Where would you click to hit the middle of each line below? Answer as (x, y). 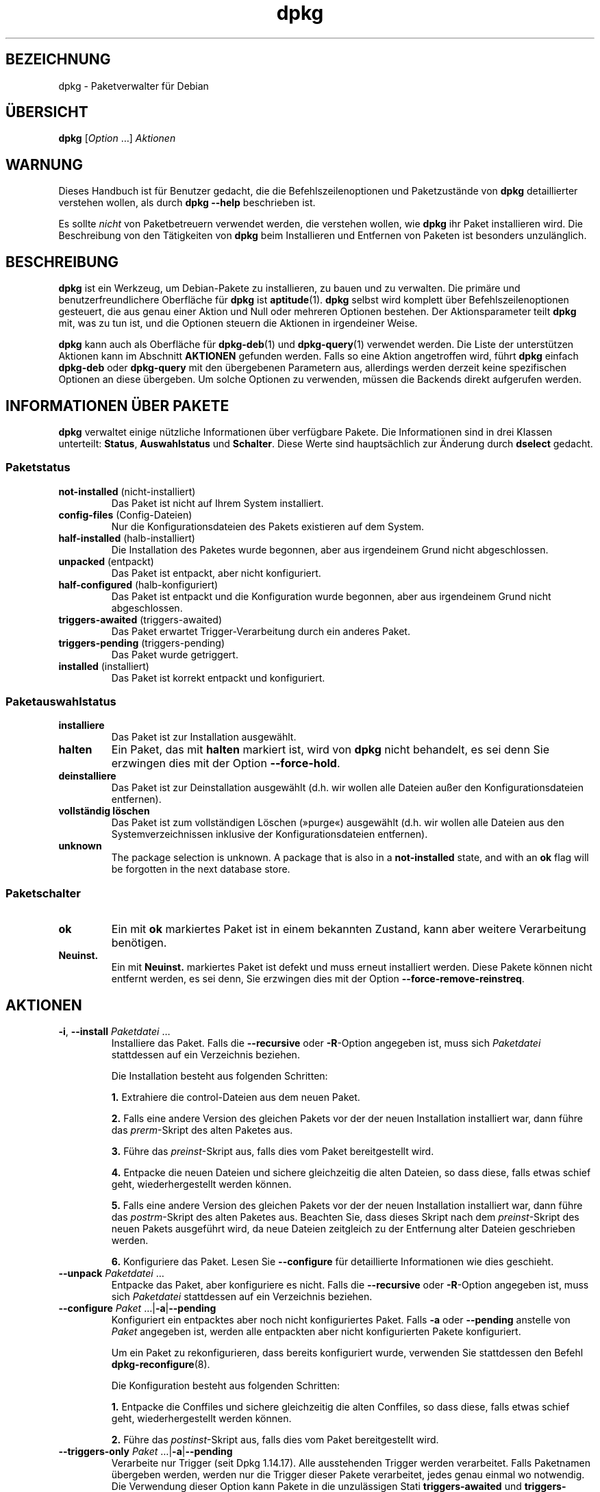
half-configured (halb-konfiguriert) (138, 584)
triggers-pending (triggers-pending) (142, 643)
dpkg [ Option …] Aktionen (117, 138)
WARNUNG (44, 164)
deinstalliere (87, 776)
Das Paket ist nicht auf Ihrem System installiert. (217, 503)
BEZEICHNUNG (58, 60)
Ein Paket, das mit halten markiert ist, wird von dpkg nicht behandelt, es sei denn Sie (330, 750)
